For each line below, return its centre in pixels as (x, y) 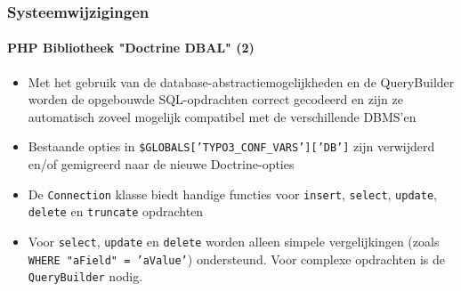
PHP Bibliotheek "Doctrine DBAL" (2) (131, 48)
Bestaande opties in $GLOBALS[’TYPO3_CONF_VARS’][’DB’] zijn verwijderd (231, 146)
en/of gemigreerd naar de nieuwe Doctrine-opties (161, 164)
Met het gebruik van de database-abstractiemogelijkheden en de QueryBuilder (241, 81)
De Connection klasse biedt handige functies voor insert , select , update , (232, 194)
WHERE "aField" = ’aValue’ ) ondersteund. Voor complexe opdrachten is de (237, 259)
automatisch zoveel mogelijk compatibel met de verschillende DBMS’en (222, 116)
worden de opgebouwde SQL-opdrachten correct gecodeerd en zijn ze (215, 99)
